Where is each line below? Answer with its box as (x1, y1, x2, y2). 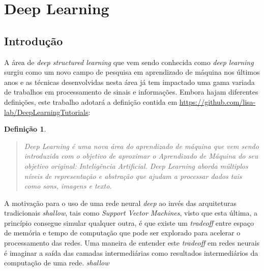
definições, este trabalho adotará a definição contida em (4, 96, 178, 107)
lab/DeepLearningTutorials (4, 106, 89, 117)
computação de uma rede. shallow (4, 257, 109, 268)
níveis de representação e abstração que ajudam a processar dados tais (24, 170, 242, 181)
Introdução (4, 33, 63, 48)
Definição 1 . (4, 124, 46, 134)
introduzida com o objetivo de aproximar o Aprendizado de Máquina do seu (24, 150, 258, 161)
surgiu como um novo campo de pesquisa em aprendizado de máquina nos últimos (4, 67, 260, 77)
